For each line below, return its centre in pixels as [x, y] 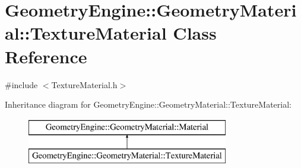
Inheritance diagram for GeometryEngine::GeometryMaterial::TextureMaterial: [148, 104]
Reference [46, 56]
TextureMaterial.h [84, 84]
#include [21, 84]
